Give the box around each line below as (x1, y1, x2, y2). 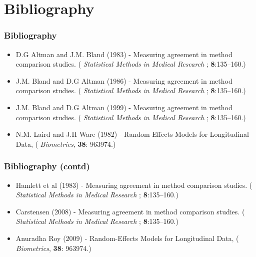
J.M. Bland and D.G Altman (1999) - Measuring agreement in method (15, 102, 232, 112)
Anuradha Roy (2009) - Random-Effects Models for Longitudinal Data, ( (15, 232, 239, 243)
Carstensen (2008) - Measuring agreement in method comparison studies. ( (15, 206, 245, 216)
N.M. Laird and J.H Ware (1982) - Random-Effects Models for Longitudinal (15, 129, 249, 139)
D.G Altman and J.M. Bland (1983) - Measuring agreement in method (15, 49, 232, 59)
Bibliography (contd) (4, 160, 90, 172)
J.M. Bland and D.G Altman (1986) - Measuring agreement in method (15, 75, 232, 86)
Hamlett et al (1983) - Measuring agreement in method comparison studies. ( (15, 179, 252, 190)
